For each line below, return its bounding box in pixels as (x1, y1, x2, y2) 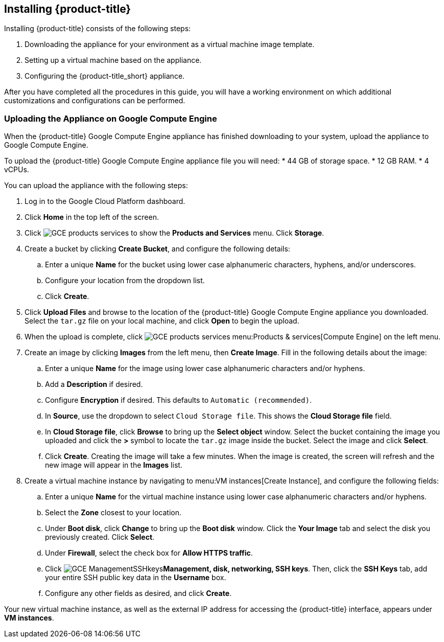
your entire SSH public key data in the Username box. (45, 573, 226, 582)
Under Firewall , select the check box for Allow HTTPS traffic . (45, 548, 253, 558)
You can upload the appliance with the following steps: (4, 181, 188, 190)
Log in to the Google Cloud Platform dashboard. (25, 197, 185, 206)
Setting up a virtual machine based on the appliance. (25, 56, 202, 65)
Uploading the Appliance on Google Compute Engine (4, 113, 217, 124)
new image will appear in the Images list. (45, 461, 182, 470)
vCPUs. (4, 165, 29, 174)
